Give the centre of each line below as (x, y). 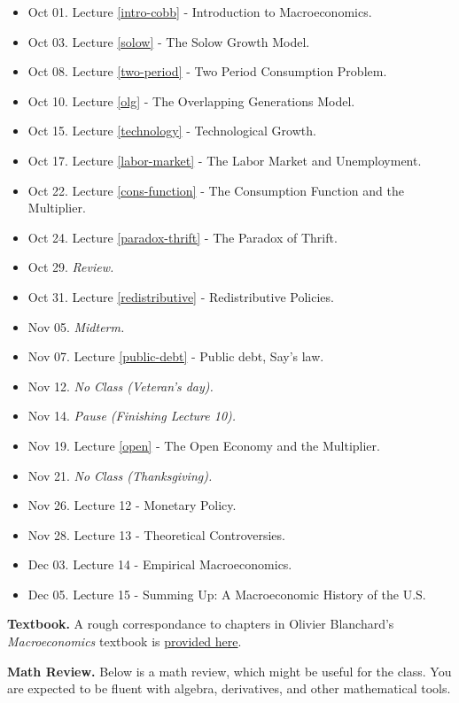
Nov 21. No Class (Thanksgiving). (120, 475)
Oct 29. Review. (71, 267)
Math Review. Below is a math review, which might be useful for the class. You (229, 671)
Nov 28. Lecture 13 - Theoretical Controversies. (156, 534)
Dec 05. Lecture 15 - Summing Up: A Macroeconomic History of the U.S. (227, 594)
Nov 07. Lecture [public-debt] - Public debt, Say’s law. (176, 356)
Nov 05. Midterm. (76, 326)
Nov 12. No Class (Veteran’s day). (121, 386)
